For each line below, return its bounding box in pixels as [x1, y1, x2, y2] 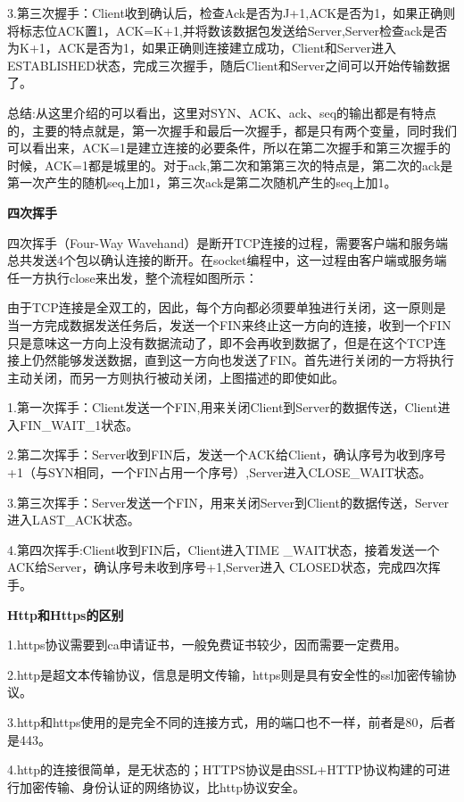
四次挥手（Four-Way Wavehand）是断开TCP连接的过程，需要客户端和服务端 [7, 233, 448, 252]
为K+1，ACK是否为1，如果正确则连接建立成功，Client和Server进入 [7, 38, 397, 57]
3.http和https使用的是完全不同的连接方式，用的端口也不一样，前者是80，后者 [7, 713, 456, 731]
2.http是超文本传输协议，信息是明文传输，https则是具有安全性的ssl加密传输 [7, 665, 444, 683]
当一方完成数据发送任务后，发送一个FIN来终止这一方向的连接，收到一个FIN [7, 315, 452, 334]
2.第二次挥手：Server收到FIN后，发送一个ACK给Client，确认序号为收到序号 [7, 445, 446, 464]
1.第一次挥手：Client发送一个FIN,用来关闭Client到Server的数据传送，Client [7, 398, 438, 417]
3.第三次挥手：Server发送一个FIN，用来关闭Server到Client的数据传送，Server [7, 492, 450, 511]
